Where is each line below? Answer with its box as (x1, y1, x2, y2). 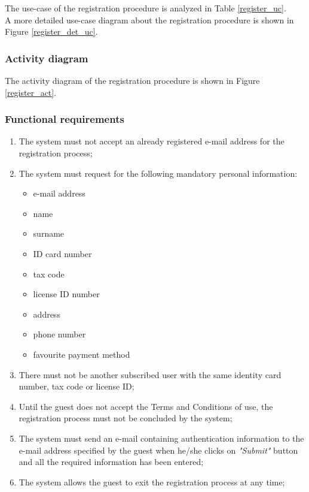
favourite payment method (33, 348, 130, 360)
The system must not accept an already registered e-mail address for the (19, 135, 284, 147)
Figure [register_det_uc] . (5, 25, 98, 38)
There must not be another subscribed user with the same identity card (19, 368, 282, 381)
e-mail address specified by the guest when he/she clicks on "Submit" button (19, 443, 298, 456)
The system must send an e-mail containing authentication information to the (19, 431, 304, 444)
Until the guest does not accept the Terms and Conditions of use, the (19, 400, 273, 412)
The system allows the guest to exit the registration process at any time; (19, 475, 285, 488)
